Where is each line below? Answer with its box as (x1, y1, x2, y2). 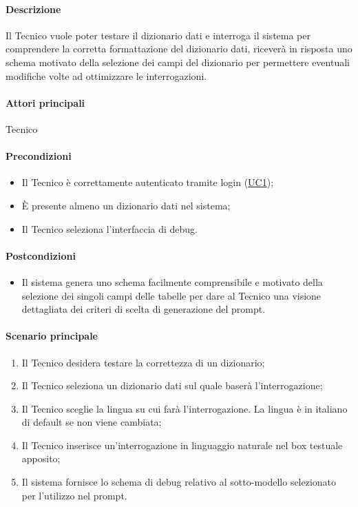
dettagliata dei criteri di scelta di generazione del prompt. (21, 302, 266, 316)
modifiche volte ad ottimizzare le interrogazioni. (6, 68, 207, 83)
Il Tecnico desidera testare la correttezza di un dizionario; (21, 355, 265, 369)
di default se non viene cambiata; (21, 415, 162, 429)
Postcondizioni (6, 248, 76, 262)
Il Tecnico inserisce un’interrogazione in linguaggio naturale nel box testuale (21, 437, 343, 452)
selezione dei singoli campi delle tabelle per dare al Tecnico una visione (21, 288, 322, 302)
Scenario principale (6, 329, 98, 343)
